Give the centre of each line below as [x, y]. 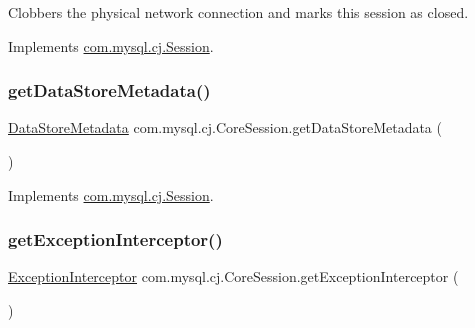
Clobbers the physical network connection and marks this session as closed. [238, 12]
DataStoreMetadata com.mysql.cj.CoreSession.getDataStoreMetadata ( [225, 127]
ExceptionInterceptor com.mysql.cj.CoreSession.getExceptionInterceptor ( [233, 276]
